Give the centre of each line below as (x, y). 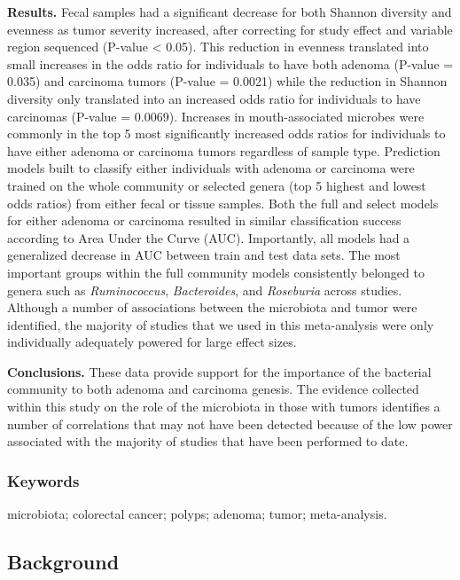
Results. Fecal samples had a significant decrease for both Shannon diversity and (230, 12)
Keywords (43, 480)
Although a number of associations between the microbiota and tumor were (212, 307)
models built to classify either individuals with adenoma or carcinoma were (211, 168)
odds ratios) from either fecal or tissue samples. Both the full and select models (223, 203)
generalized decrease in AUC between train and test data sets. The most (204, 255)
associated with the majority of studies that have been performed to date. (208, 441)
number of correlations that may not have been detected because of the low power (230, 423)
